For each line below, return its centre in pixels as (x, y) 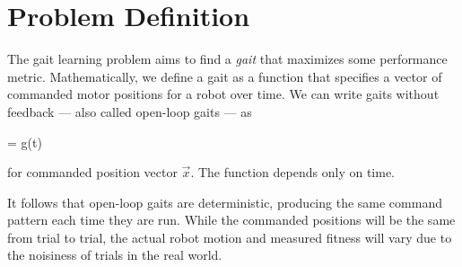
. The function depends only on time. (292, 172)
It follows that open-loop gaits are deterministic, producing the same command (225, 202)
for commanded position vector (92, 172)
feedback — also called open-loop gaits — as (130, 111)
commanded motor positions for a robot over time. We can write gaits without (223, 94)
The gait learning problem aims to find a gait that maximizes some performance (227, 59)
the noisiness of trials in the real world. (115, 255)
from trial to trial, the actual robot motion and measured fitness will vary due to (230, 237)
